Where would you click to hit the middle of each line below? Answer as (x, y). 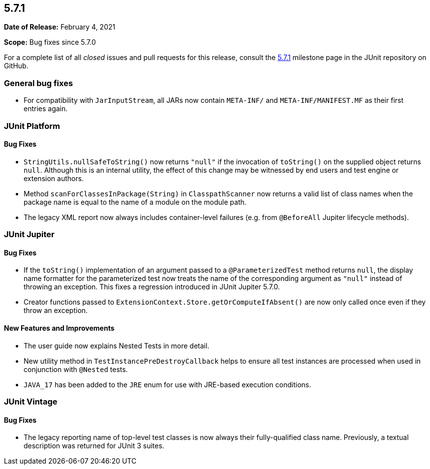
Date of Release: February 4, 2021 (60, 27)
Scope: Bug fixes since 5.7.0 (50, 42)
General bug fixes (39, 83)
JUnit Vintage (31, 401)
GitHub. (16, 66)
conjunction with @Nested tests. (76, 369)
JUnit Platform (32, 126)
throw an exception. (56, 311)
